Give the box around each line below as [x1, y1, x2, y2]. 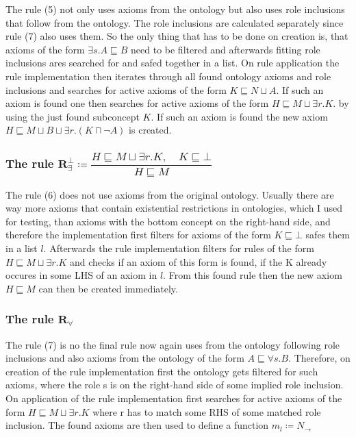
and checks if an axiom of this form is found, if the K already [70, 254, 327, 269]
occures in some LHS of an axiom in [5, 268, 157, 282]
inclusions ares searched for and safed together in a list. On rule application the [5, 55, 340, 70]
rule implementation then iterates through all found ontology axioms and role [5, 68, 331, 83]
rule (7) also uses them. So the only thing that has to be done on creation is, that [5, 29, 348, 43]
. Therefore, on [288, 351, 351, 365]
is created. [129, 123, 172, 137]
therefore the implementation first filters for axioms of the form [5, 227, 271, 242]
